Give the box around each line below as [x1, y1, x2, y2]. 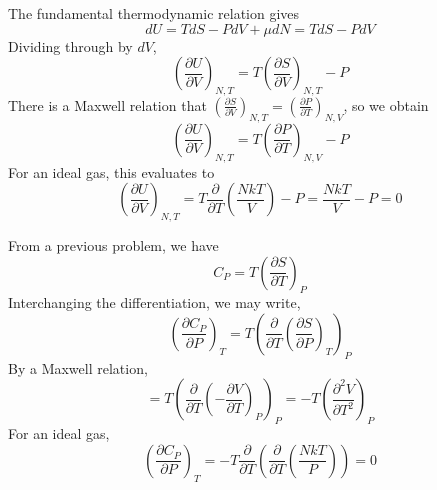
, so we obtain [343, 94, 429, 115]
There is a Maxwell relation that [8, 94, 207, 115]
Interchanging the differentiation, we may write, [8, 292, 301, 313]
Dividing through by [8, 35, 133, 56]
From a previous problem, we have [8, 234, 219, 255]
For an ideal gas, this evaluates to [8, 161, 215, 182]
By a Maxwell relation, [8, 357, 148, 378]
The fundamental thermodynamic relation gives [8, 3, 300, 23]
